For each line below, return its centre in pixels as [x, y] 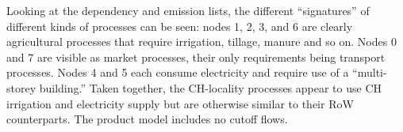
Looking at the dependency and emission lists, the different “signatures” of [188, 10]
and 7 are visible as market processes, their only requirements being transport [196, 57]
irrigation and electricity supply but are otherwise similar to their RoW [180, 103]
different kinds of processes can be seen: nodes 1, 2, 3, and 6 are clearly [180, 26]
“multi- [370, 72]
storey [21, 87]
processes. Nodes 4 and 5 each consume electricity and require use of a [178, 72]
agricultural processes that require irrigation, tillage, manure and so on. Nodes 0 [201, 41]
